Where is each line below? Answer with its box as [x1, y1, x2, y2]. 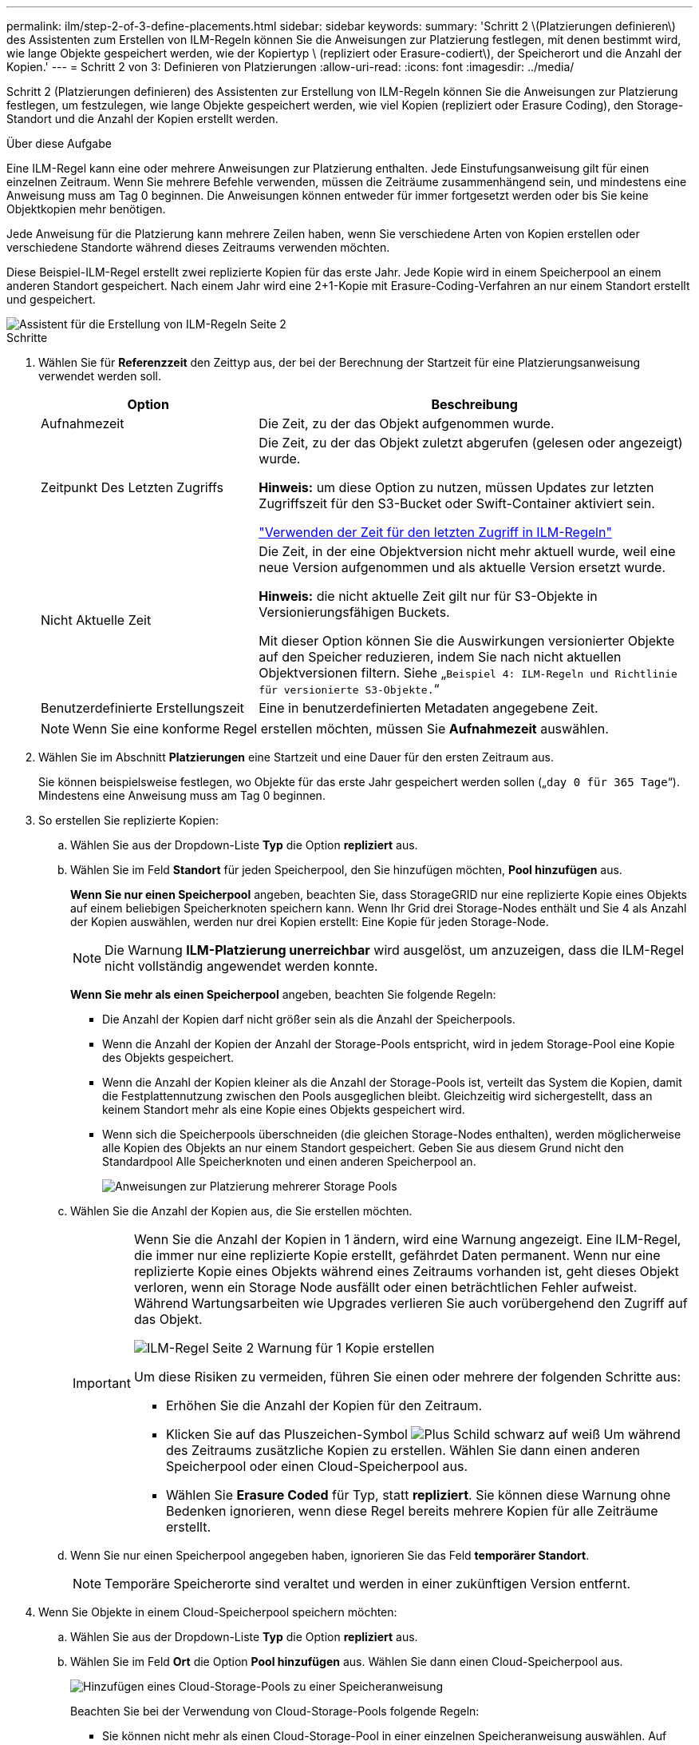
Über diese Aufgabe [6, 137, 112, 150]
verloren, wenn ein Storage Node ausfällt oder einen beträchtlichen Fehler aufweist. [133, 1279, 638, 1295]
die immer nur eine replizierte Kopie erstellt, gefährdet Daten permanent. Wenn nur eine [133, 1247, 661, 1263]
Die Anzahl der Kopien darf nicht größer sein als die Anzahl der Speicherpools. [102, 1012, 515, 1026]
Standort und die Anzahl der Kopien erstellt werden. [6, 112, 278, 125]
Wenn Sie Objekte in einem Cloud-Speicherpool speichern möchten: [38, 1605, 397, 1619]
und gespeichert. [6, 292, 96, 306]
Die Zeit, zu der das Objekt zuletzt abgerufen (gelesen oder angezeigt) [259, 435, 683, 451]
